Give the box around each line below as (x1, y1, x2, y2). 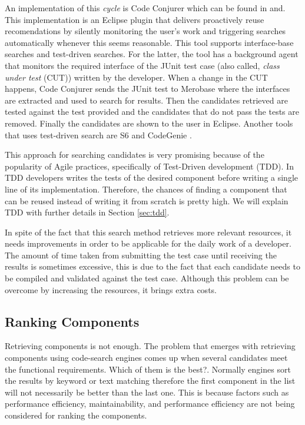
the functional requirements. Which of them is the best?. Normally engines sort (5, 363, 291, 375)
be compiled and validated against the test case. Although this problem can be (5, 272, 289, 284)
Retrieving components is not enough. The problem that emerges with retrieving (5, 340, 296, 352)
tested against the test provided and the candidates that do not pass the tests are (5, 105, 299, 118)
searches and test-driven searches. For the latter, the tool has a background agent (5, 48, 299, 60)
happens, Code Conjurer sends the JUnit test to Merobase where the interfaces (5, 82, 290, 95)
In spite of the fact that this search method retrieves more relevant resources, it (5, 225, 292, 238)
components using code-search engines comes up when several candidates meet (5, 351, 288, 364)
